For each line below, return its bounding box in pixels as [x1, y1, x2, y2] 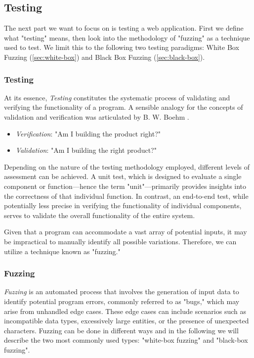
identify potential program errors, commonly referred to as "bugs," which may [4, 296, 240, 306]
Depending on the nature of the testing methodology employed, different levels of [4, 161, 250, 172]
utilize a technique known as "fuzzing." [4, 246, 121, 256]
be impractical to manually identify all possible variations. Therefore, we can [4, 236, 237, 246]
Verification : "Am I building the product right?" [15, 128, 161, 138]
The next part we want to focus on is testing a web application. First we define [4, 23, 244, 33]
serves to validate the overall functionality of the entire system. [4, 210, 195, 220]
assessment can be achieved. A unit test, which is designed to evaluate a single [4, 171, 242, 181]
